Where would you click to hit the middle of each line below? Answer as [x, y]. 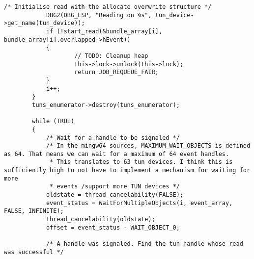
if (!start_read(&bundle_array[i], [104, 31]
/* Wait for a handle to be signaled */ [113, 138]
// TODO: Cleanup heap [111, 56]
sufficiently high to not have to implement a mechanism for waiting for [127, 170]
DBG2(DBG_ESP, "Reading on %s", [99, 15]
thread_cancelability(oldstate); [100, 220]
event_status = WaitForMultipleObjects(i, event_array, [139, 203]
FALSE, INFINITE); [34, 211]
